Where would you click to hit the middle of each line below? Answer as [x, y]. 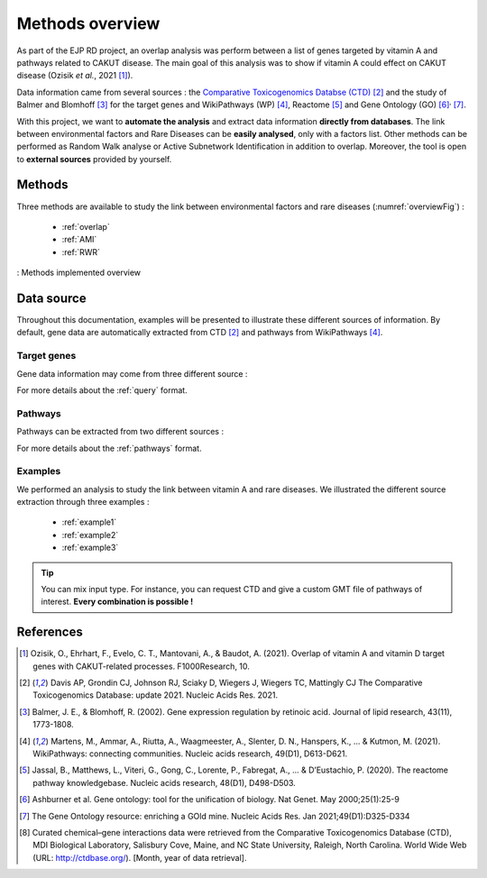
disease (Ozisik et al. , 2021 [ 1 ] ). [75, 76]
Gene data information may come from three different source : [132, 373]
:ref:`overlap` [86, 226]
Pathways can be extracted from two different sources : [120, 432]
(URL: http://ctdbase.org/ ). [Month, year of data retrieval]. [140, 857]
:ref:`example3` [90, 548]
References [50, 632]
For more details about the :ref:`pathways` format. [109, 448]
